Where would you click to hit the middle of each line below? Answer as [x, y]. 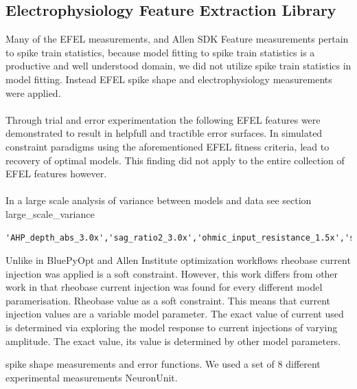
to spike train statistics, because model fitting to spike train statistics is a [160, 52]
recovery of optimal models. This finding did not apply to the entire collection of [175, 160]
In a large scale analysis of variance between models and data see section [159, 200]
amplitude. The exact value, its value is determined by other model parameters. [173, 341]
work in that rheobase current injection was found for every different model [164, 287]
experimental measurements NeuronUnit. [92, 377]
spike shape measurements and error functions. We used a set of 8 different [163, 364]
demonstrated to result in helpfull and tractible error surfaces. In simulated [164, 133]
